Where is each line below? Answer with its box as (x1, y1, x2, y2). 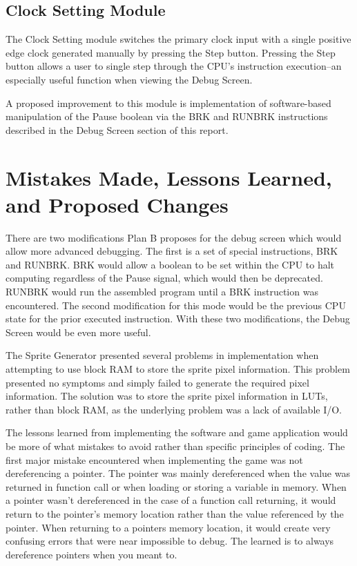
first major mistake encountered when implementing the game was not (6, 452, 303, 467)
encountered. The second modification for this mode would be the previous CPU (6, 297, 346, 312)
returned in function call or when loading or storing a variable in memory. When (6, 479, 347, 494)
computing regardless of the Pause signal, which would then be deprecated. (6, 271, 323, 285)
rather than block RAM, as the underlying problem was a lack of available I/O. (6, 402, 342, 416)
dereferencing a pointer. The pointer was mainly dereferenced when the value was (6, 466, 350, 480)
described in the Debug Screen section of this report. (6, 122, 229, 137)
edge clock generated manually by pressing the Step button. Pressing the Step (6, 45, 336, 59)
